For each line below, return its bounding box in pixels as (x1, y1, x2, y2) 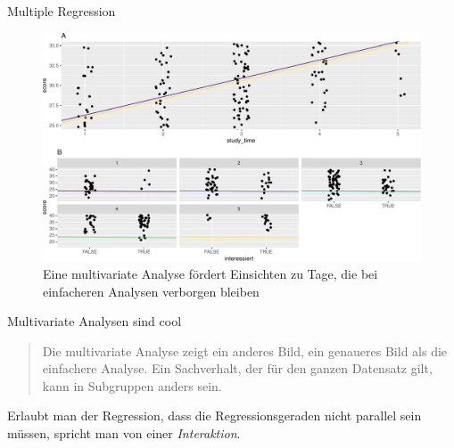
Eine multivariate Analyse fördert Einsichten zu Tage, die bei (43, 264, 378, 282)
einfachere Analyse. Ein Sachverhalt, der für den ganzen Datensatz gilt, (42, 359, 433, 378)
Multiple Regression (7, 2, 116, 20)
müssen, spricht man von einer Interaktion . (7, 424, 241, 443)
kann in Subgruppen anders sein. (42, 376, 222, 395)
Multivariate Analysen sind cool (7, 312, 182, 330)
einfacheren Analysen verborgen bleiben (43, 281, 260, 300)
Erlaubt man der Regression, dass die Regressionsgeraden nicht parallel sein (7, 406, 422, 425)
